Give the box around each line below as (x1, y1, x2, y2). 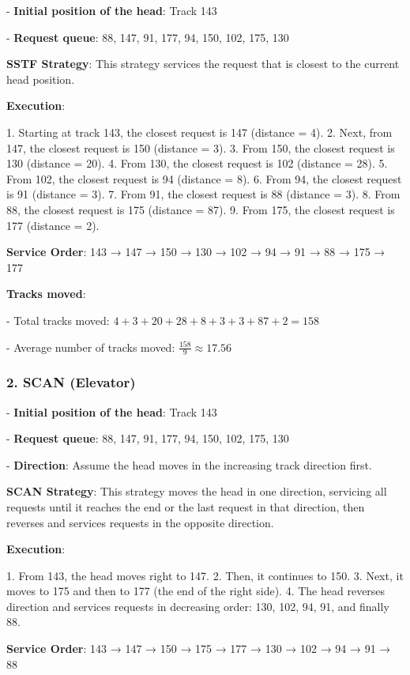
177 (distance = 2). (6, 217, 100, 233)
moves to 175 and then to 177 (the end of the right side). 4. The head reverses (6, 583, 386, 599)
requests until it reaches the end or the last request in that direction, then (6, 498, 365, 515)
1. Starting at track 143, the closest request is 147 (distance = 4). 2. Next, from (6, 123, 393, 140)
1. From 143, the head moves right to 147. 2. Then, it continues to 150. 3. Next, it (6, 567, 404, 583)
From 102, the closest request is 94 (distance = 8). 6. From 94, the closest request (6, 170, 402, 187)
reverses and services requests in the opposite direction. (6, 514, 274, 530)
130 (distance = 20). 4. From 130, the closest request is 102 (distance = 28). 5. (6, 155, 388, 172)
